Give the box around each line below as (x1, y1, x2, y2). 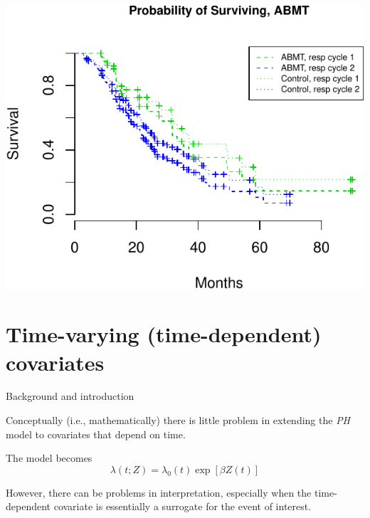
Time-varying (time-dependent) (6, 319, 322, 349)
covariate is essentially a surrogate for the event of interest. (53, 499, 312, 514)
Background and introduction (6, 388, 134, 403)
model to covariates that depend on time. (6, 426, 186, 441)
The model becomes (6, 450, 92, 465)
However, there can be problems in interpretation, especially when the (6, 485, 312, 499)
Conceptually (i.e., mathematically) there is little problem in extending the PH (6, 413, 351, 428)
